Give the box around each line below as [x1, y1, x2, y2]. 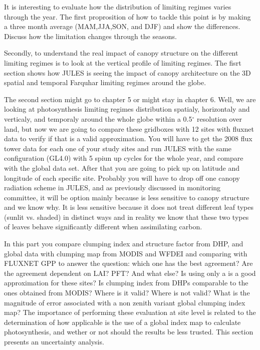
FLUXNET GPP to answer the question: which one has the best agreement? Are [4, 258, 253, 268]
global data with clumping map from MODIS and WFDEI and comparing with [4, 248, 247, 258]
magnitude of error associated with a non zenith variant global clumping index [4, 297, 245, 307]
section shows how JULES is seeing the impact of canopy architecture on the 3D [4, 67, 251, 78]
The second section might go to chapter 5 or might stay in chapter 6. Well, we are [4, 94, 256, 104]
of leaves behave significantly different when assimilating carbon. [4, 221, 202, 232]
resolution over [196, 113, 242, 124]
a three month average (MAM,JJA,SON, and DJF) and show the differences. [4, 21, 240, 32]
